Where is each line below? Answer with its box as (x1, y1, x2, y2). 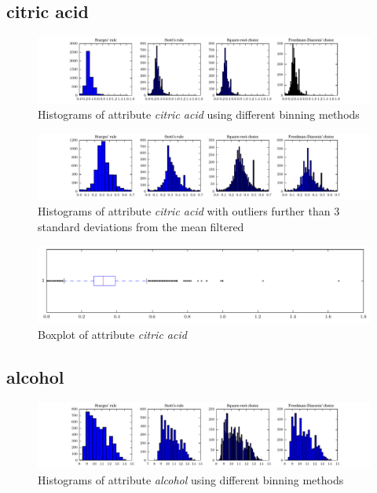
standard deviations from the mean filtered (38, 218, 244, 234)
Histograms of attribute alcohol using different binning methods (38, 471, 344, 487)
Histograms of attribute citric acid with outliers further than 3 (38, 202, 340, 219)
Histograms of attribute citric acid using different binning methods (38, 106, 360, 123)
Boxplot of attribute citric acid (38, 326, 187, 343)
